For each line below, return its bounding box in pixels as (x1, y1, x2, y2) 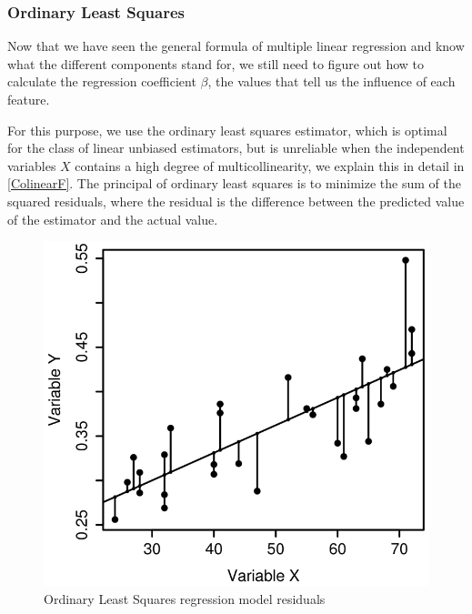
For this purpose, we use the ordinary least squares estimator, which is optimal (7, 120, 447, 139)
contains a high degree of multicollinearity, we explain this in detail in (75, 156, 465, 175)
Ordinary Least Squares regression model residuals (44, 589, 326, 608)
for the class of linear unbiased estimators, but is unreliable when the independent (7, 138, 465, 157)
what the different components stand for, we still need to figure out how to (7, 54, 425, 73)
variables (7, 156, 56, 175)
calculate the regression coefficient (7, 72, 196, 91)
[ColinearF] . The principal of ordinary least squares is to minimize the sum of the (7, 174, 461, 193)
